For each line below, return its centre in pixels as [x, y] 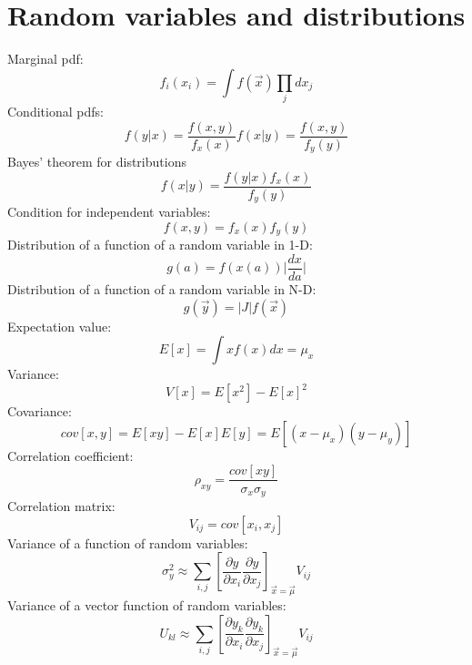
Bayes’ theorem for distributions [97, 162]
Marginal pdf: [45, 59]
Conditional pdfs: [55, 112]
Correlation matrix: [61, 505]
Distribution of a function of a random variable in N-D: [162, 288]
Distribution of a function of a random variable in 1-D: [160, 245]
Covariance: [40, 411]
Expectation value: [60, 326]
